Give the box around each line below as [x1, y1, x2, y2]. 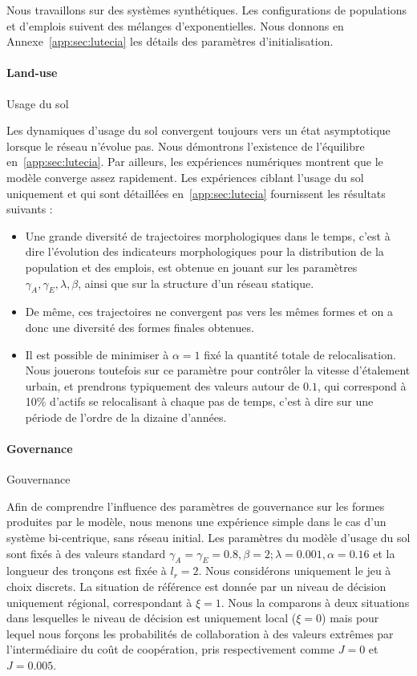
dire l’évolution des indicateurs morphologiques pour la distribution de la [25, 243, 384, 260]
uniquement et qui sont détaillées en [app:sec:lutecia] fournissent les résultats [6, 184, 386, 201]
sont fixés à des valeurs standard [6, 544, 166, 561]
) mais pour [322, 609, 379, 626]
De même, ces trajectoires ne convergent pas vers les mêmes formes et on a [25, 303, 393, 320]
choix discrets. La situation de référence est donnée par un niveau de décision [6, 578, 387, 595]
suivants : [6, 200, 53, 217]
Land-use [6, 64, 58, 81]
